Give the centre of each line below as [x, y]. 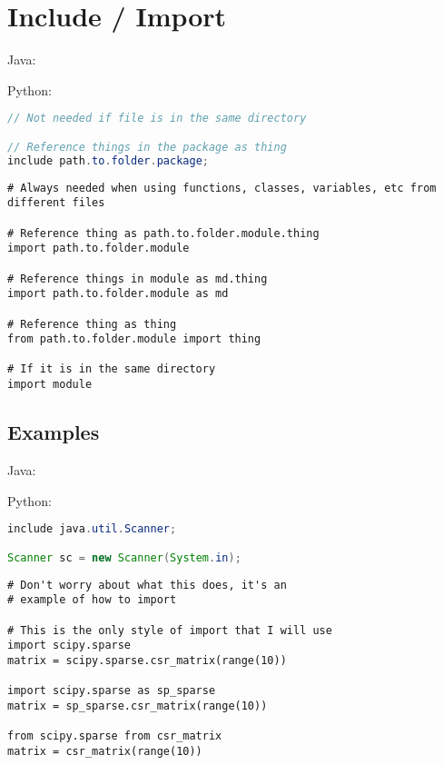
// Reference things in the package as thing [147, 147]
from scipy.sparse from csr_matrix [115, 736]
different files [56, 203]
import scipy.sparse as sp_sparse [112, 691]
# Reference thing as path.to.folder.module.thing [163, 233]
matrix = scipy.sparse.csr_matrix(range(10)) [147, 660]
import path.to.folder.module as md [118, 294]
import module [50, 385]
